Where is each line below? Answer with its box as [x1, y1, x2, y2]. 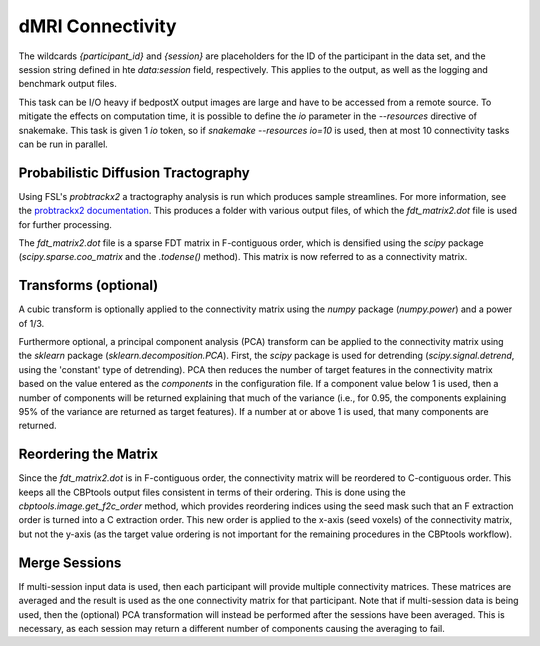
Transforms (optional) [18, 277, 159, 294]
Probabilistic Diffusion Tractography [18, 164, 250, 181]
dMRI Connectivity [18, 15, 177, 37]
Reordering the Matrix [18, 446, 159, 463]
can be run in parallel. [18, 138, 109, 150]
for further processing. [18, 218, 112, 230]
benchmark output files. [18, 78, 117, 90]
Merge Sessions [18, 554, 122, 571]
